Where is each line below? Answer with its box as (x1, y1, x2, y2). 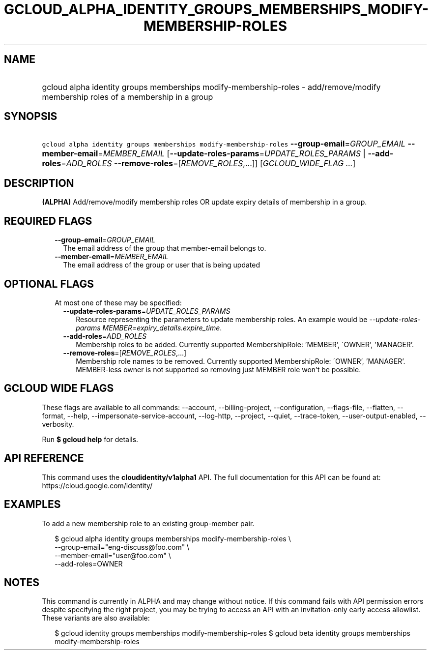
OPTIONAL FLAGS (4, 277, 94, 290)
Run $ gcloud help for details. (42, 435, 139, 444)
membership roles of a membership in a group (42, 91, 213, 102)
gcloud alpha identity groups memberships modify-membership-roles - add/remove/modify (42, 82, 381, 92)
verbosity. (42, 419, 74, 428)
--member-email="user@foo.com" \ (55, 551, 171, 560)
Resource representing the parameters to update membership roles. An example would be (76, 315, 368, 324)
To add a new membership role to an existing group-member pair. (42, 519, 255, 528)
